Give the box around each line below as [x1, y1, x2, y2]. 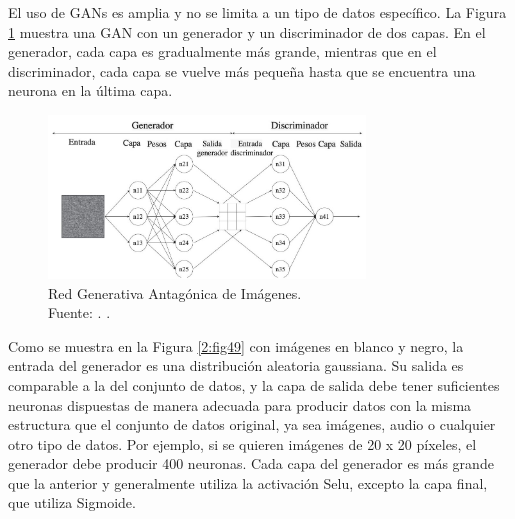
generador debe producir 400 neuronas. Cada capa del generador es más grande [8, 453, 494, 474]
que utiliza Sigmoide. [8, 492, 136, 513]
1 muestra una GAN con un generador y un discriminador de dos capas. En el [8, 21, 486, 42]
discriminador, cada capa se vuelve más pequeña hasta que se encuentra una [8, 60, 476, 81]
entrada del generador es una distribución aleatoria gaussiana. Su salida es [8, 355, 464, 376]
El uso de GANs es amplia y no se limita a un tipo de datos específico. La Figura [8, 2, 507, 22]
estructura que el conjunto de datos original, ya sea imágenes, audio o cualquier [8, 414, 496, 435]
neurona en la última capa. [8, 80, 173, 101]
